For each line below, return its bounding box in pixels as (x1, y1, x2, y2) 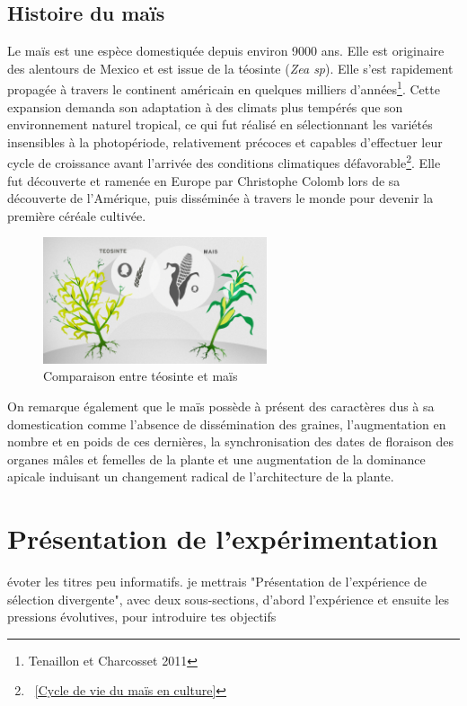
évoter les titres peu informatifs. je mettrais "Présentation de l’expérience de (7, 572, 427, 591)
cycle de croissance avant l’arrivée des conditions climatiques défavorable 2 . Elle (7, 151, 441, 172)
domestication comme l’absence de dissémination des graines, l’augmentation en (7, 414, 446, 433)
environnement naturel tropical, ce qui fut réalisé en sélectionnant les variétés (7, 115, 433, 134)
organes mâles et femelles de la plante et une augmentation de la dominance (7, 449, 426, 468)
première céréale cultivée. (7, 206, 146, 225)
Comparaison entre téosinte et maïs (43, 366, 238, 385)
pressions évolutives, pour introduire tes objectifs (7, 607, 277, 626)
